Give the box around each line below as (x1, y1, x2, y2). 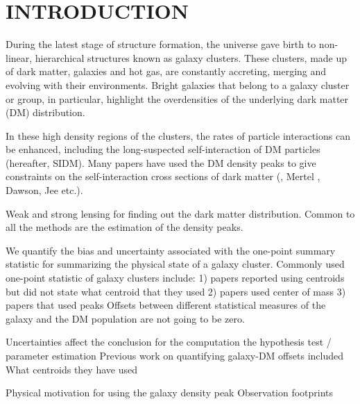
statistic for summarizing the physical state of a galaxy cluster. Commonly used (6, 257, 345, 271)
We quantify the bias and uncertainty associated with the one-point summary (6, 243, 336, 257)
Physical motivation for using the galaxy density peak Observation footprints (6, 385, 334, 400)
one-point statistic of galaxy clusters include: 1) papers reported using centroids (6, 270, 345, 285)
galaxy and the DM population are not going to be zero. (6, 311, 245, 325)
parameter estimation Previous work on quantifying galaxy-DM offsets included (6, 348, 343, 362)
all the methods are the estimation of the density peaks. (6, 220, 243, 234)
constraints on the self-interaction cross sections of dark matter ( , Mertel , (6, 169, 320, 184)
